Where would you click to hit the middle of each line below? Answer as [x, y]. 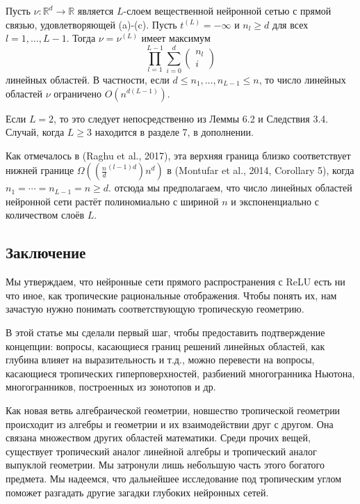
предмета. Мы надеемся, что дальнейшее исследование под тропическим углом [174, 478]
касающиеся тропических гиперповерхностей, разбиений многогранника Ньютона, [180, 373]
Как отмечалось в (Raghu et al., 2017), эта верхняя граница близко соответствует [178, 155]
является [96, 10]
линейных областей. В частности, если [88, 79]
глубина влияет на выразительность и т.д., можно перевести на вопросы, [160, 360]
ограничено [77, 93]
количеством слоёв [45, 215]
